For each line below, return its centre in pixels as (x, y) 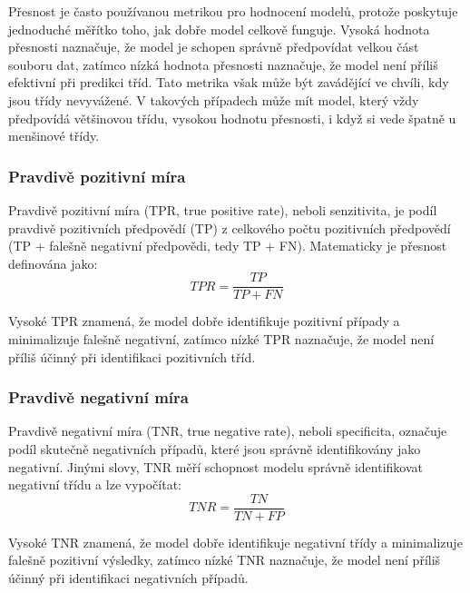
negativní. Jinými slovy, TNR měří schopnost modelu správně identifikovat (215, 466)
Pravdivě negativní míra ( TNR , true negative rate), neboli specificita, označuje (228, 431)
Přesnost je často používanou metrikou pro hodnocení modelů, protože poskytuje (233, 11)
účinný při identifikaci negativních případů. (128, 578)
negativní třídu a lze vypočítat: (95, 484)
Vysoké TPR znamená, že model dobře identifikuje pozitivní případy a (204, 321)
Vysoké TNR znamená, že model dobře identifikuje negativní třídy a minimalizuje (235, 542)
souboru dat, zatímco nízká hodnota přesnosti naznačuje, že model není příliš (223, 64)
